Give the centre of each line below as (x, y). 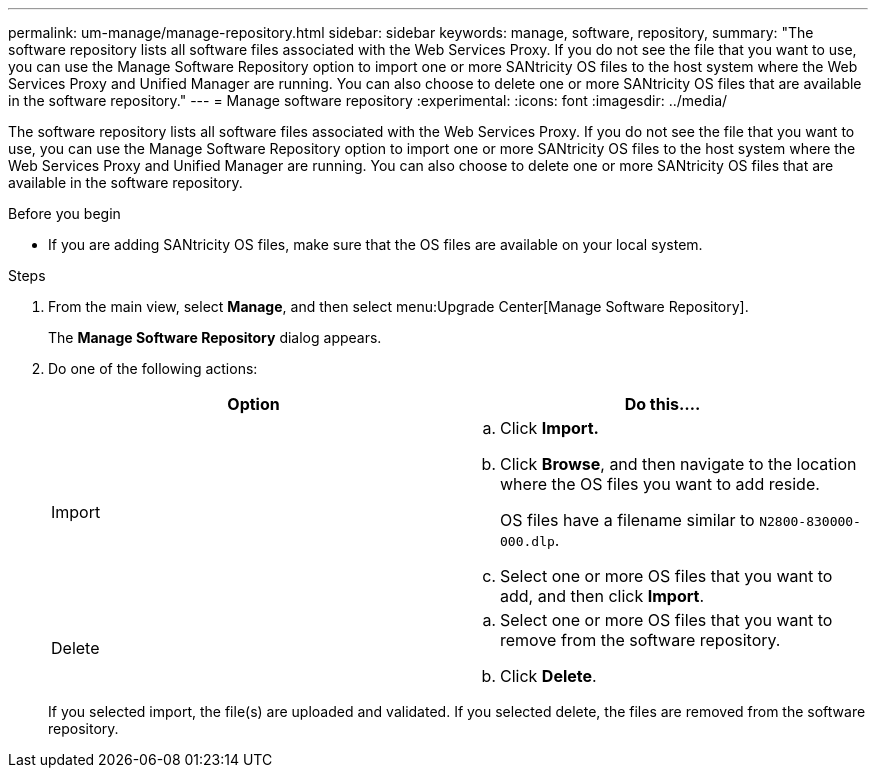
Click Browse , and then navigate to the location (678, 464)
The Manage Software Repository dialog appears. (215, 337)
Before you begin (64, 213)
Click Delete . (548, 676)
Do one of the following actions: (153, 368)
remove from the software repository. (640, 640)
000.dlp (527, 541)
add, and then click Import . (602, 596)
